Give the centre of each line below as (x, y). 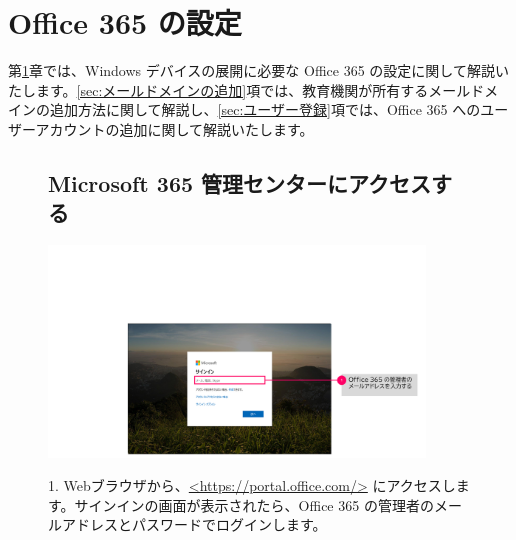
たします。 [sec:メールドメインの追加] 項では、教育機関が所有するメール (239, 89)
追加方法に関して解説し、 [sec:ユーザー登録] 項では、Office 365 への (265, 109)
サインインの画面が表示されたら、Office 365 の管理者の (254, 504)
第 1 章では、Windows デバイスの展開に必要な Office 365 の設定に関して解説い (258, 70)
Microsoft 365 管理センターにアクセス (240, 182)
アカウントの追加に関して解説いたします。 (174, 128)
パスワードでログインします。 (229, 524)
